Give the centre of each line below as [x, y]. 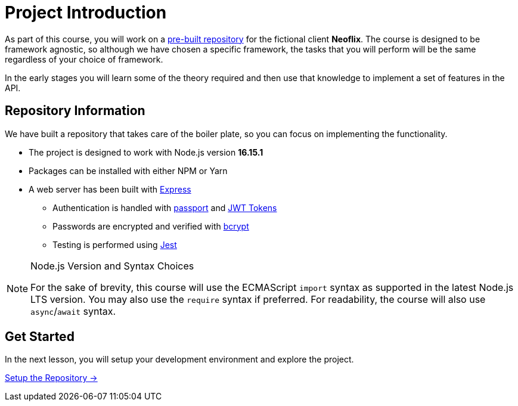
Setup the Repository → [51, 378]
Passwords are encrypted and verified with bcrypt [151, 226]
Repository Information [75, 111]
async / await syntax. [73, 311]
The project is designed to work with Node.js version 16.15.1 [146, 152]
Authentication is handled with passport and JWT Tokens [165, 207]
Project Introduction [86, 13]
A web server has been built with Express [110, 189]
